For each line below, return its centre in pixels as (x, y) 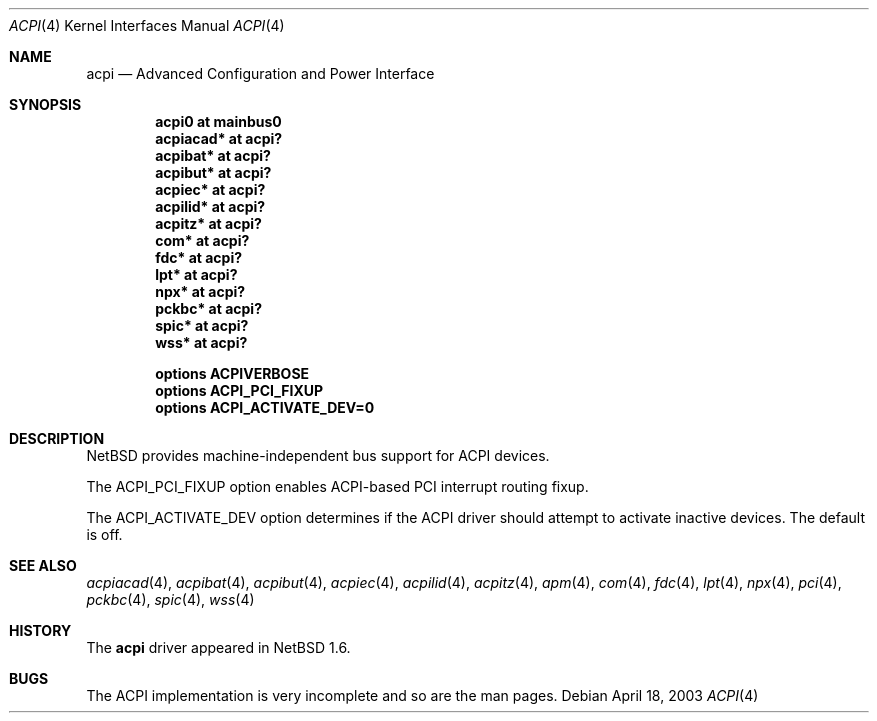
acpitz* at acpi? (208, 223)
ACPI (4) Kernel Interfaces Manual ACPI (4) (147, 25)
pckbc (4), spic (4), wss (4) (170, 599)
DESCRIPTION (57, 438)
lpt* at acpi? (196, 274)
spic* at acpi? (202, 325)
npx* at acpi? (200, 291)
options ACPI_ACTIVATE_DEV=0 (265, 407)
